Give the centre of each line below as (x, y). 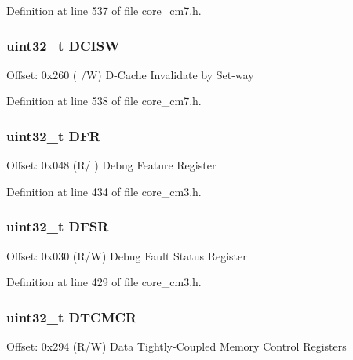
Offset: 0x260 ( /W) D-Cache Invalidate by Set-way (130, 74)
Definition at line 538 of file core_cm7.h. (104, 101)
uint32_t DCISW (63, 45)
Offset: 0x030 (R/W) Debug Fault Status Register (127, 255)
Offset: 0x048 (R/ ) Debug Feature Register (111, 165)
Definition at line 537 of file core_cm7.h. (104, 10)
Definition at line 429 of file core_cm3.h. (104, 282)
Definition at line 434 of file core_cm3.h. (104, 191)
